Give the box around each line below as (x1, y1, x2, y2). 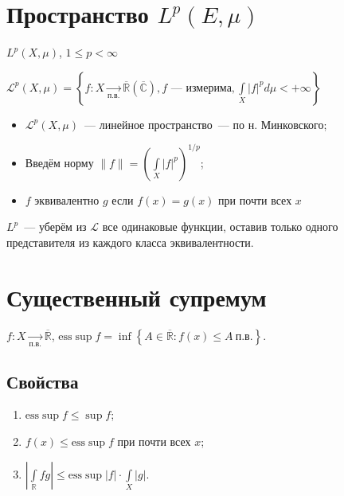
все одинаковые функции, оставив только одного (102, 218, 338, 235)
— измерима (170, 82, 232, 94)
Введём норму (25, 154, 94, 170)
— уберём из (24, 218, 87, 235)
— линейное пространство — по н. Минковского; (84, 115, 327, 132)
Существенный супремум (6, 280, 267, 313)
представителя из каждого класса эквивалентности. (6, 234, 254, 250)
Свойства (6, 369, 79, 393)
